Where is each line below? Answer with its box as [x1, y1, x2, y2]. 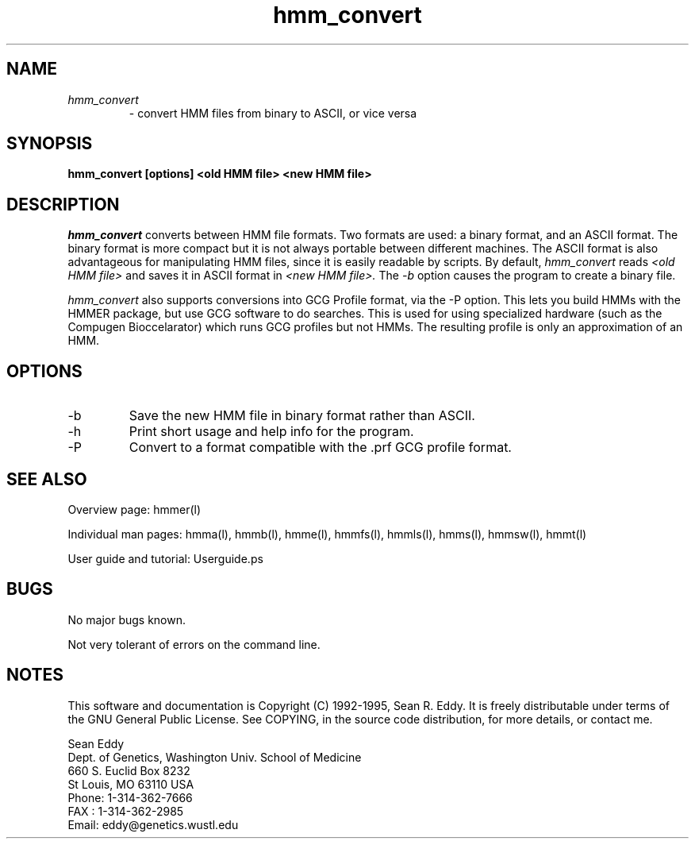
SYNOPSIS [6, 133, 93, 154]
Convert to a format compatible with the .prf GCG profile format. [129, 439, 512, 456]
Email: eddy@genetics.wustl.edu [67, 817, 239, 831]
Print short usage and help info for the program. [129, 423, 414, 440]
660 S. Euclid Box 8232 [67, 763, 190, 777]
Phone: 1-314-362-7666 [67, 790, 193, 804]
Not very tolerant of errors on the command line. [67, 637, 321, 651]
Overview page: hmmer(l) [67, 502, 202, 516]
